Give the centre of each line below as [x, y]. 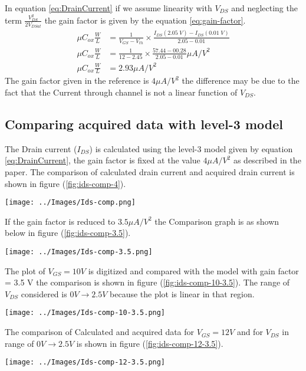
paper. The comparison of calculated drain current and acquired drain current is [150, 171]
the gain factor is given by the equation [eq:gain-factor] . [145, 20]
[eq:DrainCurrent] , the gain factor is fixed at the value [103, 160]
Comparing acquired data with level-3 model [144, 124]
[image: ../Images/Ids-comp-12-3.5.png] [85, 362]
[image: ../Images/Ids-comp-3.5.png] [79, 252]
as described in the [267, 160]
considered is [44, 293]
